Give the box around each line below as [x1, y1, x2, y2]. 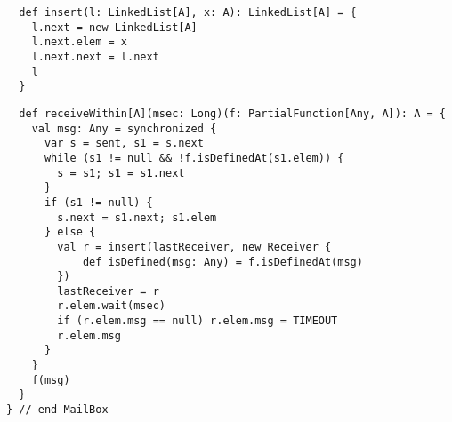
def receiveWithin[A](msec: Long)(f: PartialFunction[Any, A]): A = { [19, 107, 446, 120]
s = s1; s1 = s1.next [57, 166, 185, 179]
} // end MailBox [6, 403, 109, 417]
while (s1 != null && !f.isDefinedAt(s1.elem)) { [44, 151, 344, 164]
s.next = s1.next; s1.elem [57, 211, 217, 224]
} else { [44, 226, 96, 239]
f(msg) [31, 373, 70, 386]
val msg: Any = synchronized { [31, 122, 217, 135]
